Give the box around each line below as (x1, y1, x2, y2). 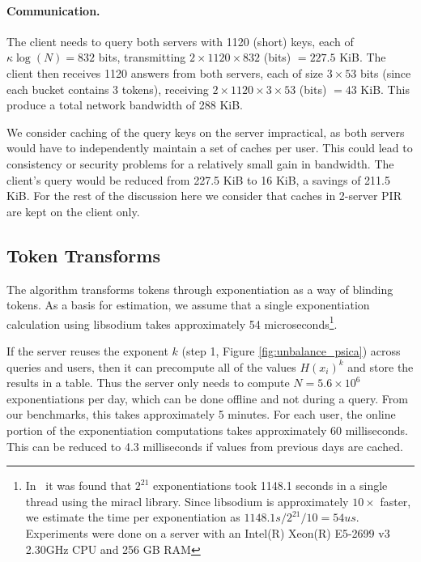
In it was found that (25, 477, 132, 494)
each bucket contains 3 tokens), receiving (6, 80, 209, 97)
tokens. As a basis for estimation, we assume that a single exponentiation (6, 296, 370, 313)
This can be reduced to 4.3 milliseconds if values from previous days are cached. (6, 437, 403, 454)
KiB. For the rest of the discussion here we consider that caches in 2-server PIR (6, 187, 402, 204)
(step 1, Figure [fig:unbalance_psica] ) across (181, 342, 401, 359)
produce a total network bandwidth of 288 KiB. (6, 96, 243, 113)
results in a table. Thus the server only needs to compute (6, 374, 290, 391)
